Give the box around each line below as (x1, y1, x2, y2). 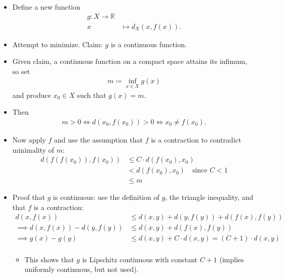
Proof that (12, 192, 45, 202)
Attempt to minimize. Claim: (12, 39, 103, 49)
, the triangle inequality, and (165, 192, 254, 202)
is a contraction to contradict (151, 134, 241, 145)
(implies (219, 254, 244, 264)
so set (12, 65, 30, 76)
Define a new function (12, 2, 80, 12)
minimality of (12, 144, 54, 155)
